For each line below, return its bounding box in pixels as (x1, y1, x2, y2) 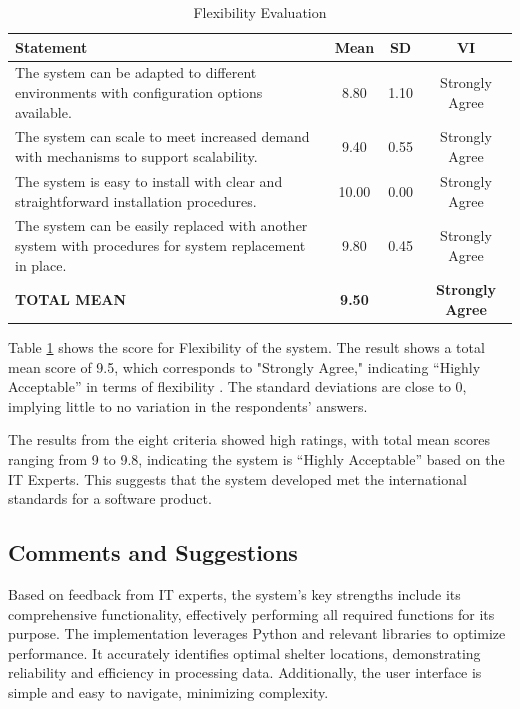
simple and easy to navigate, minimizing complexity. (8, 681, 329, 702)
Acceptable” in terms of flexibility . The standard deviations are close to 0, (8, 376, 467, 397)
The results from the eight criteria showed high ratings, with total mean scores (8, 429, 491, 450)
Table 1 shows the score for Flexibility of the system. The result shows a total (8, 337, 485, 358)
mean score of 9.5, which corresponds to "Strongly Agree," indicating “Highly (8, 356, 481, 377)
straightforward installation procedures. (15, 190, 257, 211)
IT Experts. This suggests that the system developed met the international (8, 468, 467, 489)
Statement (15, 36, 88, 57)
